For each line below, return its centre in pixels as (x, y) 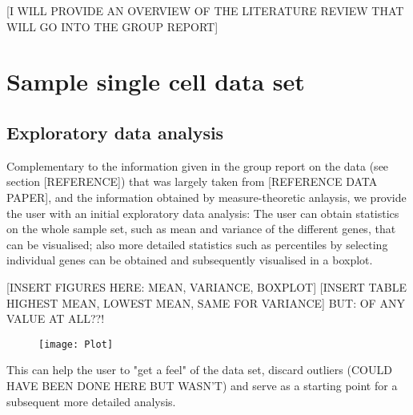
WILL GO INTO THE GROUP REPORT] (112, 26)
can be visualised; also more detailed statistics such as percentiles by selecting (197, 244)
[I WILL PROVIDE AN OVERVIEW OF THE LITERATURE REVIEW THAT (205, 10)
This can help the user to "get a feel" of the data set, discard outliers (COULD (199, 370)
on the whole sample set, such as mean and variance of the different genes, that (201, 229)
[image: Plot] (76, 344)
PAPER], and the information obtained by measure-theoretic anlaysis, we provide (206, 197)
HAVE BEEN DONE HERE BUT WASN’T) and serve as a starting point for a (202, 385)
